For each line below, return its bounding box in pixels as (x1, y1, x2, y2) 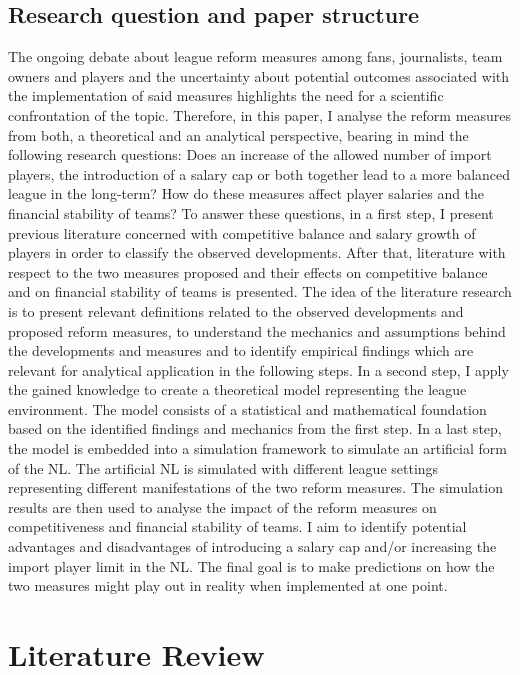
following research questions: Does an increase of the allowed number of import (8, 144, 492, 165)
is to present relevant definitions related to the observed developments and (8, 300, 464, 321)
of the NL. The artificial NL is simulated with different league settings (8, 457, 439, 478)
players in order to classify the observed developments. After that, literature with (8, 242, 506, 263)
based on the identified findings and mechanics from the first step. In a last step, (8, 418, 502, 439)
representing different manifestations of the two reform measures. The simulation (8, 477, 503, 498)
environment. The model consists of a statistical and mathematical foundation (8, 398, 487, 419)
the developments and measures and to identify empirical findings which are (8, 340, 474, 361)
